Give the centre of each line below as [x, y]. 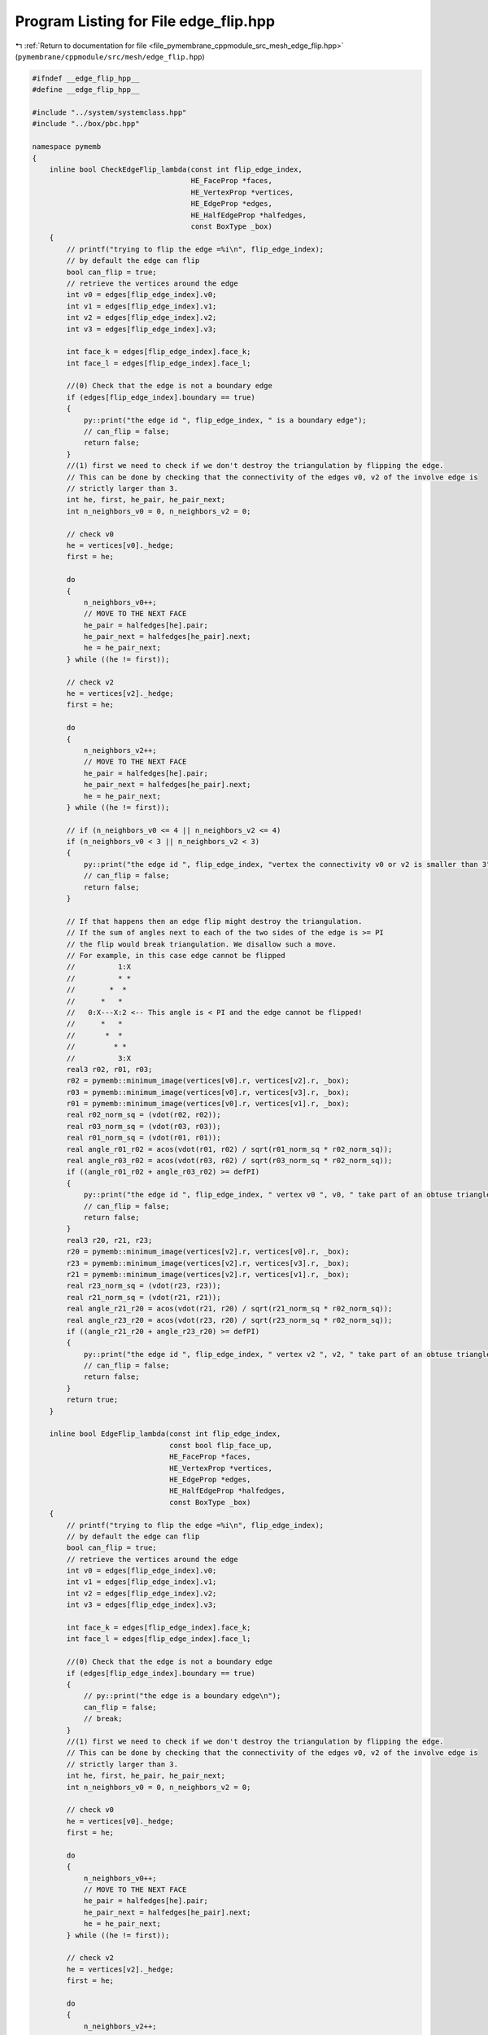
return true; [92, 1400]
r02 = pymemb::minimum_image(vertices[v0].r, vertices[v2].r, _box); [208, 1081]
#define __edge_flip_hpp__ [86, 90]
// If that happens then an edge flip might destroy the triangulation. [214, 921]
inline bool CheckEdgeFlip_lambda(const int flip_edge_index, [176, 170]
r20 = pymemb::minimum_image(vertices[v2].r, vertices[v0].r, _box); [208, 1252]
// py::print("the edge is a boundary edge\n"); [182, 1696]
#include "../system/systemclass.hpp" [109, 113]
